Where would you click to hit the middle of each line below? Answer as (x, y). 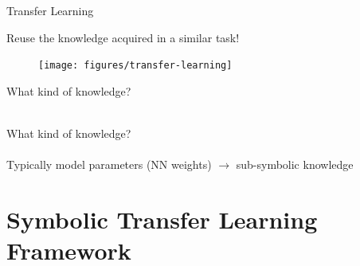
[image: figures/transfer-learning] (135, 66)
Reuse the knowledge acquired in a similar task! (123, 37)
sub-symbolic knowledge (295, 164)
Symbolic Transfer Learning (162, 219)
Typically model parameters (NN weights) (109, 164)
